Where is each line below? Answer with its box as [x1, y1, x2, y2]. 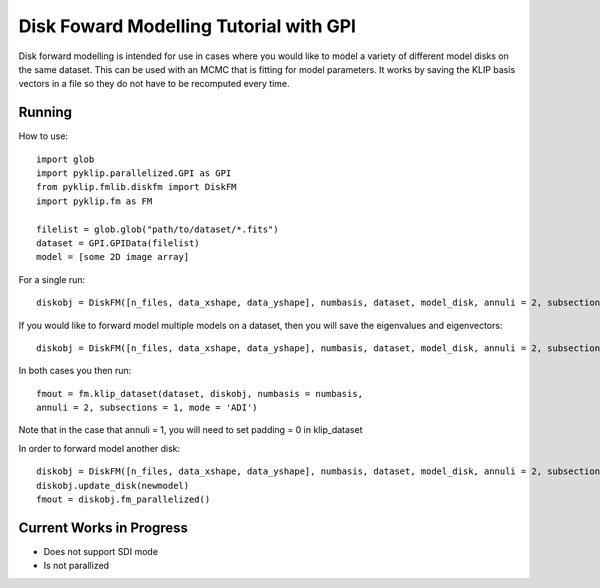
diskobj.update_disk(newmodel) [36, 480, 190, 491]
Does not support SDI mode [43, 545, 159, 557]
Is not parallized [43, 560, 110, 572]
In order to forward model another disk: [18, 442, 181, 454]
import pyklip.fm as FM [36, 195, 153, 207]
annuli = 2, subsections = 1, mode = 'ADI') [36, 402, 259, 414]
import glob [36, 153, 95, 165]
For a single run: [18, 273, 86, 285]
